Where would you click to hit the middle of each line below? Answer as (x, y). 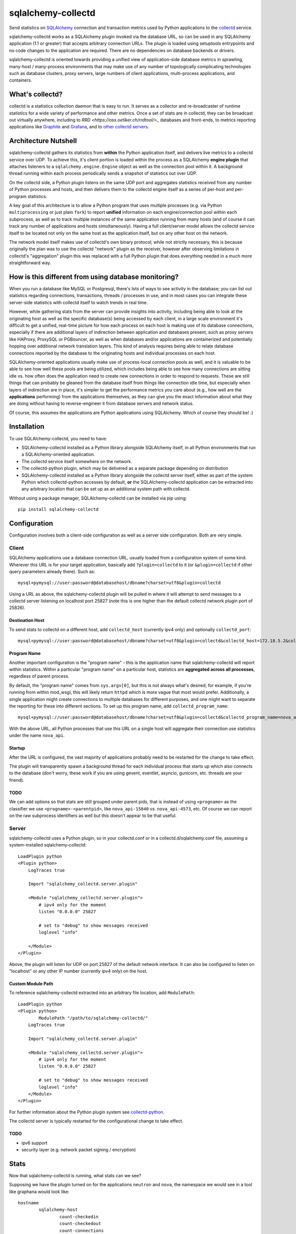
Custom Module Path (31, 984)
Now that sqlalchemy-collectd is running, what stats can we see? (75, 1175)
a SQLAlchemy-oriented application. (58, 455)
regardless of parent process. (39, 676)
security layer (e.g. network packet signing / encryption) (79, 1150)
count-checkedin (79, 1216)
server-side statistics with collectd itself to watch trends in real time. (78, 302)
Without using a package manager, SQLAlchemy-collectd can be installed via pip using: (98, 498)
